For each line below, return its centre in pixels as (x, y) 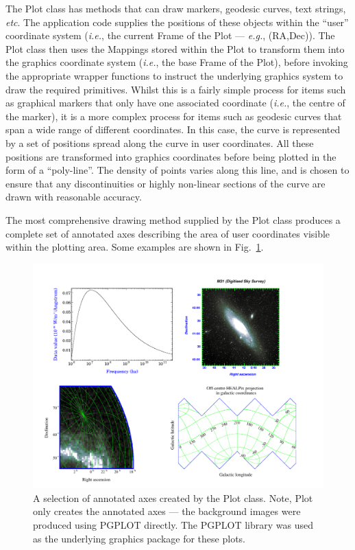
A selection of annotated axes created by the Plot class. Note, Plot (173, 497)
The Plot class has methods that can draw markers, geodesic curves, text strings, (176, 8)
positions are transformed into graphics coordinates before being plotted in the (171, 156)
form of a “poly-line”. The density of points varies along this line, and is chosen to (177, 170)
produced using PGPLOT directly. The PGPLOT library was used (173, 524)
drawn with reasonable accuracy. (74, 197)
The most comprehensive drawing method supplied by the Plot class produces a (173, 219)
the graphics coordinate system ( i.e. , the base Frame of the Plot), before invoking (177, 62)
